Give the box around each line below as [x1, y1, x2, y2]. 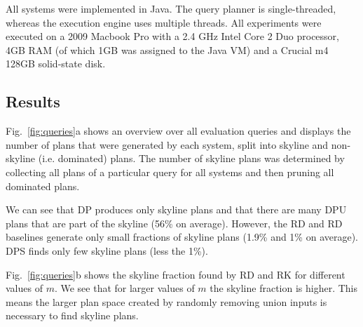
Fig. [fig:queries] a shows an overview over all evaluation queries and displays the [6, 124, 351, 138]
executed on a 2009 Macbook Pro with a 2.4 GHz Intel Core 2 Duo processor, [6, 29, 339, 44]
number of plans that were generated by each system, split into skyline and [6, 137, 329, 152]
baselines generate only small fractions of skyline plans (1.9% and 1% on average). [6, 229, 359, 244]
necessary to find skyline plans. [6, 308, 139, 323]
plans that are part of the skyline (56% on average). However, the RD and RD [6, 215, 343, 230]
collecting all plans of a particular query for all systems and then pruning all [6, 164, 334, 179]
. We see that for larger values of [54, 281, 195, 295]
